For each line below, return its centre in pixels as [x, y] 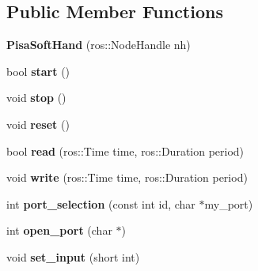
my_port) [229, 203]
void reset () [38, 124]
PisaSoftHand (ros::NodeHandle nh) [99, 45]
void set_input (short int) [73, 256]
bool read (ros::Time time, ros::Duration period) [125, 151]
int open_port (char [59, 230]
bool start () [38, 71]
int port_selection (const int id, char [101, 203]
